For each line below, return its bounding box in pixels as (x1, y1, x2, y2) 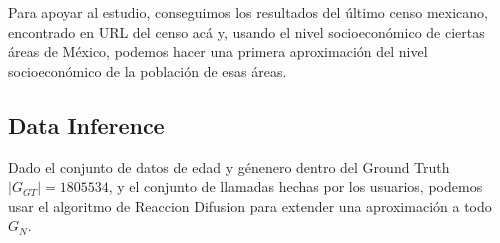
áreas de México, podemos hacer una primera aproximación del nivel (8, 41, 428, 62)
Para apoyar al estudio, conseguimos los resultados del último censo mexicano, (8, 2, 488, 22)
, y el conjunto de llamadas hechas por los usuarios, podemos (108, 176, 483, 197)
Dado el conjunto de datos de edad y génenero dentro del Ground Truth (8, 156, 450, 177)
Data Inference (8, 109, 165, 140)
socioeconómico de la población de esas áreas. (8, 60, 287, 81)
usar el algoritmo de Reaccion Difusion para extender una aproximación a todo (8, 195, 492, 216)
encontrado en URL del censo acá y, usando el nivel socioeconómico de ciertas (8, 21, 485, 42)
